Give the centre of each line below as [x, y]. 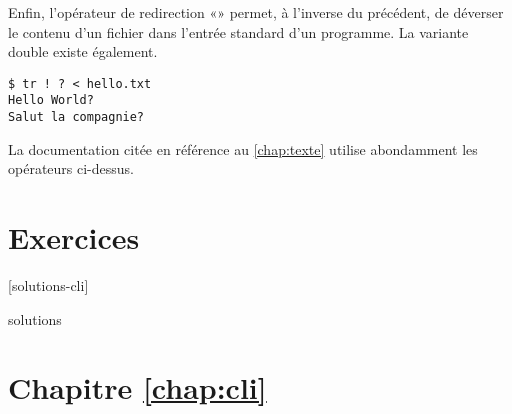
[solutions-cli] [48, 285]
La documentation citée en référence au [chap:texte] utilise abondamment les [243, 148]
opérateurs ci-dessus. [71, 168]
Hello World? [51, 100]
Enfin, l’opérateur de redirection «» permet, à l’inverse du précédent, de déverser [256, 12]
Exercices [74, 237]
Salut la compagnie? [76, 117]
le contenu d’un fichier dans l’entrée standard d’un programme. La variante [238, 31]
